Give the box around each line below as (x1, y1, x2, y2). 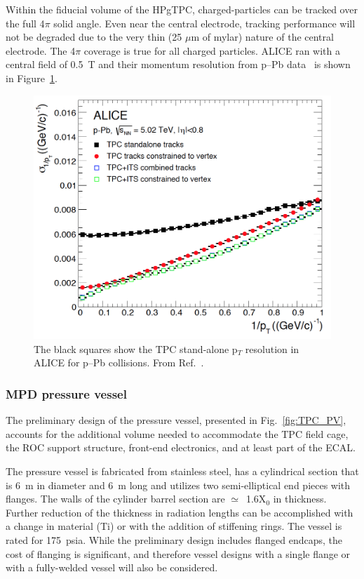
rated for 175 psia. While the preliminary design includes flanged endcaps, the (6, 533, 343, 547)
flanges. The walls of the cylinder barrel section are (6, 491, 225, 506)
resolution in (245, 341, 299, 356)
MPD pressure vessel (6, 385, 127, 402)
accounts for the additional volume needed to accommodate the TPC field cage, (6, 426, 349, 441)
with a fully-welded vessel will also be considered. (6, 560, 218, 575)
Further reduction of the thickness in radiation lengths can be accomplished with (6, 505, 353, 519)
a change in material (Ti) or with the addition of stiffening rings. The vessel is (6, 519, 342, 533)
